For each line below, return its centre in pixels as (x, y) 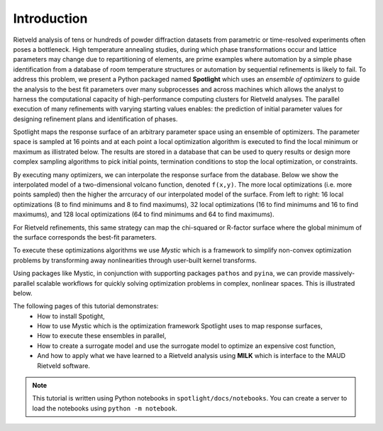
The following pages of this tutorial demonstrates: (86, 306)
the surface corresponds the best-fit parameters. (85, 237)
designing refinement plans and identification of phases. (95, 119)
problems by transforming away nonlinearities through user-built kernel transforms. (135, 260)
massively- (339, 274)
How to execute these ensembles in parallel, (102, 336)
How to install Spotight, (71, 316)
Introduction (50, 18)
